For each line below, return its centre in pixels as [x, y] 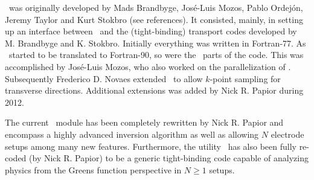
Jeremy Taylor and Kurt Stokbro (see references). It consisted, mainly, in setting [154, 19]
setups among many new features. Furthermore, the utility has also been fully [151, 146]
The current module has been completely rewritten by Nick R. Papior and [144, 122]
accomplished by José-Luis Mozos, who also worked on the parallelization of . [148, 66]
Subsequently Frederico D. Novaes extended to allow [104, 78]
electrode [287, 134]
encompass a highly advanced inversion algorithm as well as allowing [132, 134]
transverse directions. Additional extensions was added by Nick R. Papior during [154, 90]
